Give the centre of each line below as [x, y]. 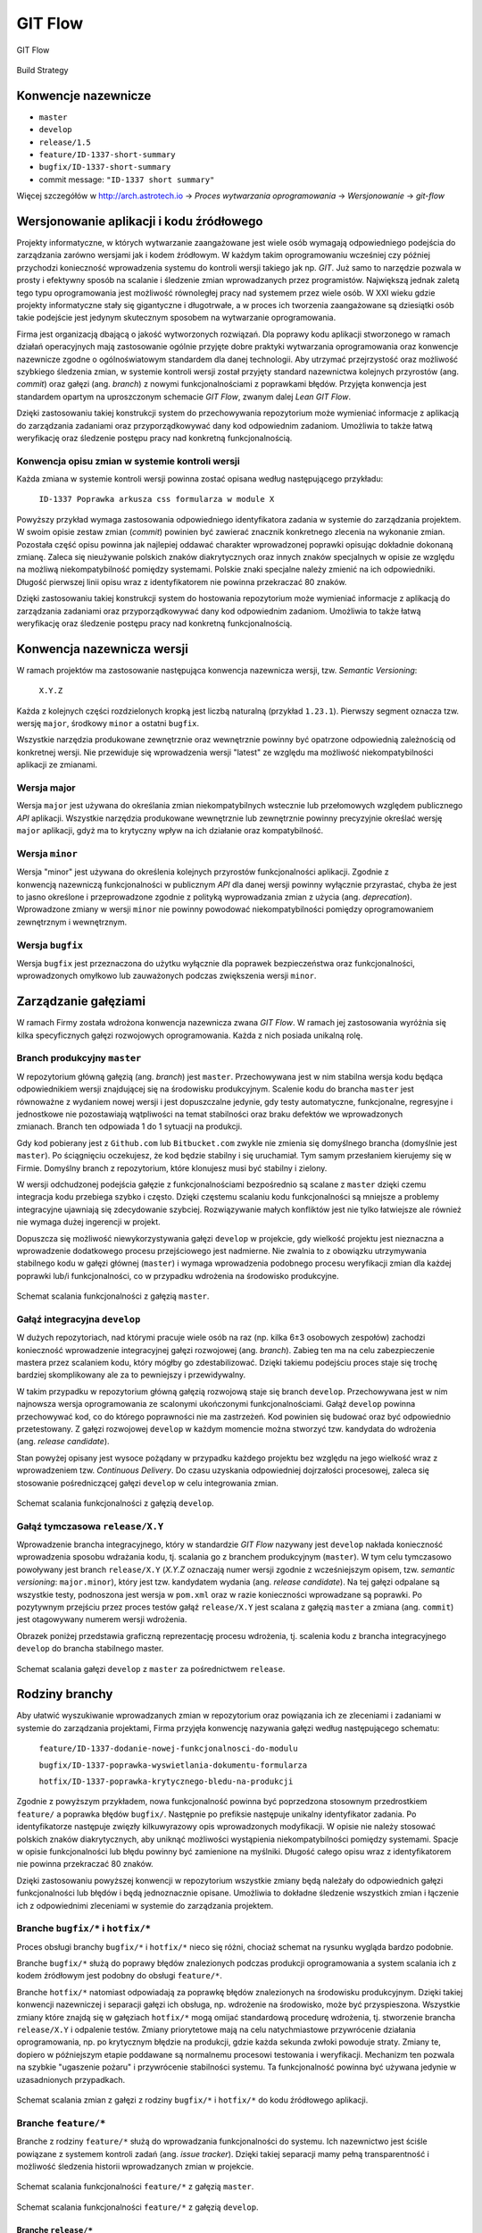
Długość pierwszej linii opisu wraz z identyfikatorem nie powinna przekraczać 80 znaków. [182, 581]
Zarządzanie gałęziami [81, 1002]
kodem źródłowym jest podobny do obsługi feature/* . [120, 1976]
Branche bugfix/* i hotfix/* [84, 1928]
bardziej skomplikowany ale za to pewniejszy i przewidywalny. [131, 1375]
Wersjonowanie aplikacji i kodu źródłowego [140, 222]
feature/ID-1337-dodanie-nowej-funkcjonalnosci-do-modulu [168, 1749]
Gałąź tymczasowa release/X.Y [90, 1526]
